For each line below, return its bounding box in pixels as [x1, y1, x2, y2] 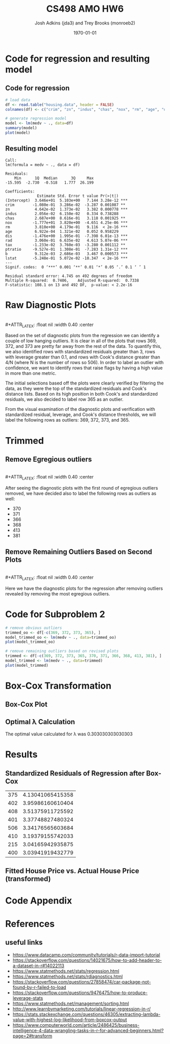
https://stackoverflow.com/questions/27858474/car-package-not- [12, 978, 151, 985]
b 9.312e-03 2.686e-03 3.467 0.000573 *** [5, 251, 128, 256]
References [5, 918, 55, 930]
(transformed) [5, 874, 51, 883]
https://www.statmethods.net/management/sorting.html [12, 1000, 129, 1006]
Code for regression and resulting [5, 53, 150, 64]
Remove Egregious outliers [5, 455, 92, 463]
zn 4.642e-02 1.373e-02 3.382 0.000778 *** [5, 206, 128, 212]
